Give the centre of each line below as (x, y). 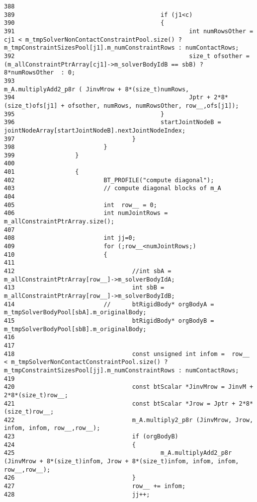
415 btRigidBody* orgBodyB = (109, 321)
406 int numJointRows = (86, 213)
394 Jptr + (107, 98)
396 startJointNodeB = (113, 122)
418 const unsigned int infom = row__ (127, 354)
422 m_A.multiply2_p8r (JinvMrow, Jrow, (129, 420)
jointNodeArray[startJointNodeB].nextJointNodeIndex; (95, 130)
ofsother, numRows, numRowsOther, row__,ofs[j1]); (153, 106)
